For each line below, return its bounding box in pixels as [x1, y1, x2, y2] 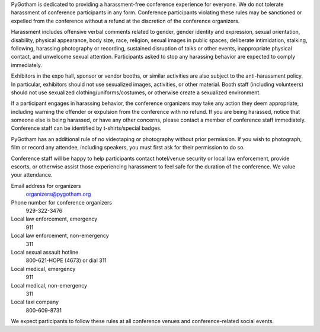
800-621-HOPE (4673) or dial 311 [25, 257, 107, 264]
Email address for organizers [11, 182, 81, 189]
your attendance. [11, 171, 53, 178]
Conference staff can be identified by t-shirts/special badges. [11, 124, 162, 132]
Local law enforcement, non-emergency [11, 232, 109, 240]
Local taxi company [11, 298, 59, 305]
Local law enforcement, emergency [11, 215, 98, 222]
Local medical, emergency [11, 265, 76, 272]
